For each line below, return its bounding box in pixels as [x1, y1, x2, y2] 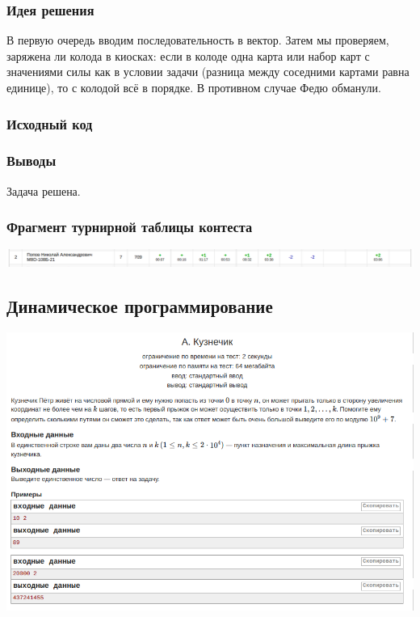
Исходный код [6, 113, 93, 133]
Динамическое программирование [6, 294, 273, 319]
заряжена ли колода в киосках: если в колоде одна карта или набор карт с [6, 47, 370, 64]
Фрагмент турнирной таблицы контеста [6, 217, 253, 237]
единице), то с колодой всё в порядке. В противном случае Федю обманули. [6, 79, 381, 95]
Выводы [6, 150, 57, 171]
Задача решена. [6, 182, 81, 199]
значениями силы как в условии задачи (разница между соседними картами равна [6, 63, 409, 80]
